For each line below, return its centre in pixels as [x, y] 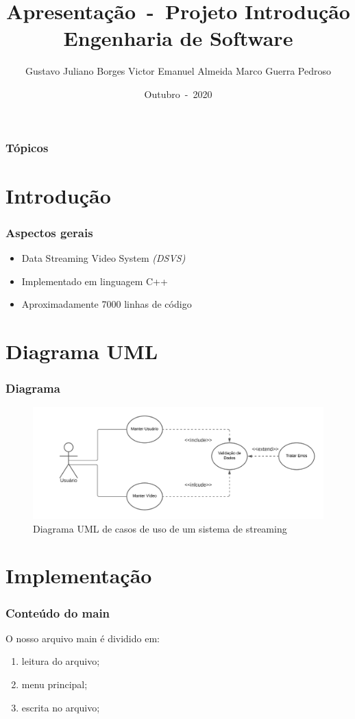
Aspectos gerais [49, 232]
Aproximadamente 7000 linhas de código [107, 304]
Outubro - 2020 [178, 94]
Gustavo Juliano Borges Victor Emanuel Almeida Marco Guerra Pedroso [178, 71]
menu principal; [54, 684]
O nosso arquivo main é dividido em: [83, 638]
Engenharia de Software [178, 38]
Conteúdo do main [58, 612]
